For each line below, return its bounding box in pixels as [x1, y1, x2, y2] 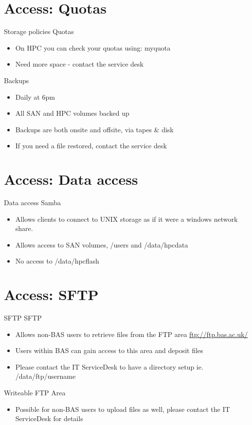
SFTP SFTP [4, 313, 42, 323]
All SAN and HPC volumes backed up [15, 108, 129, 118]
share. [15, 223, 33, 233]
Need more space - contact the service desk [15, 59, 144, 69]
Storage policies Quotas [4, 26, 74, 36]
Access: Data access [4, 169, 138, 189]
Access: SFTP [4, 284, 99, 304]
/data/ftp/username [15, 371, 76, 381]
